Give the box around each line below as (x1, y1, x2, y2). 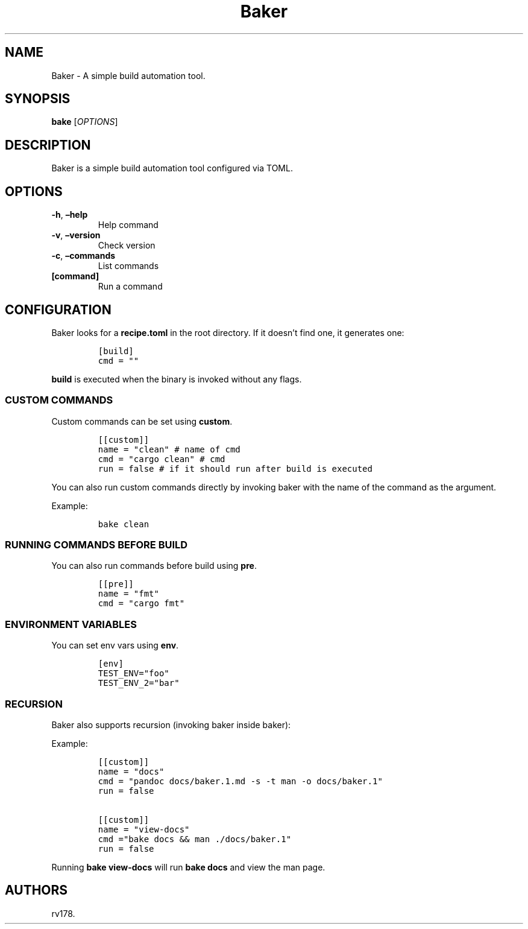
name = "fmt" (98, 589, 159, 599)
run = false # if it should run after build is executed (98, 463, 372, 474)
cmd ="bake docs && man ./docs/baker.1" (98, 834, 292, 844)
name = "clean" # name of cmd (98, 444, 240, 454)
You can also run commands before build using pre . (51, 560, 257, 571)
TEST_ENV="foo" (98, 668, 169, 679)
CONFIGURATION (5, 302, 112, 317)
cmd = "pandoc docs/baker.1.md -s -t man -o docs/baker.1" (98, 776, 383, 786)
